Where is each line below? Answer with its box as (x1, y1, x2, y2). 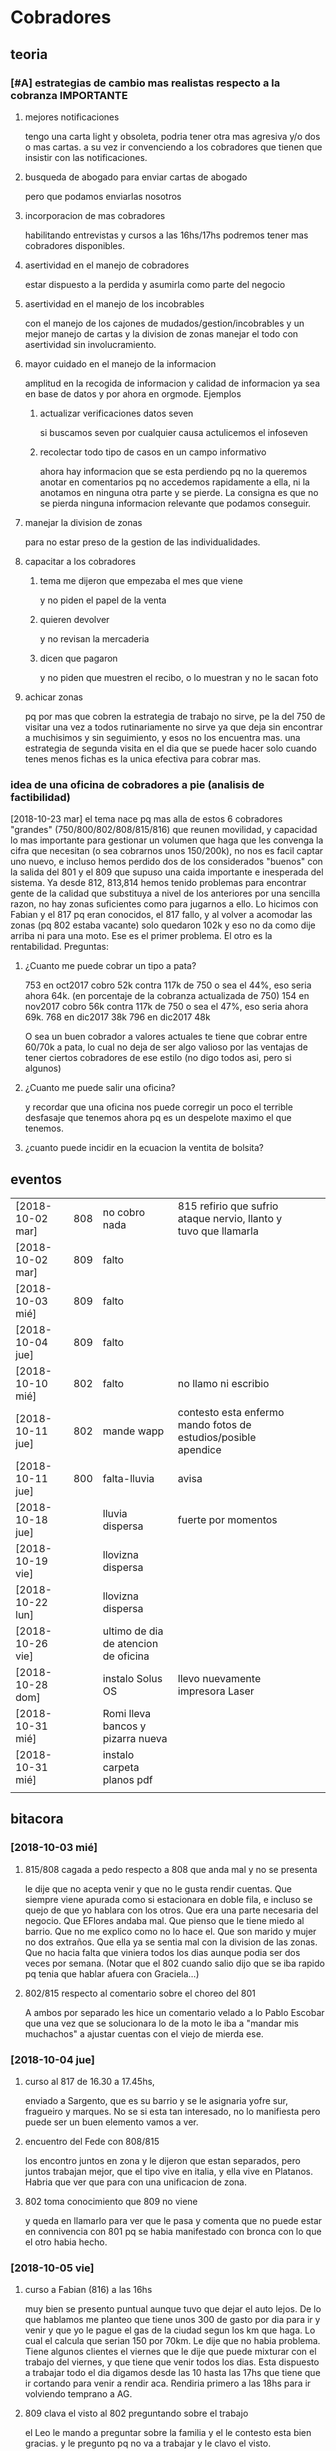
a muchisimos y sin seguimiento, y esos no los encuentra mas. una (24, 731, 301, 743)
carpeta (102, 1760, 140, 1774)
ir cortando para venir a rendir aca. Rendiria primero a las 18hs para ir (24, 2377, 312, 2390)
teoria (10, 46, 48, 63)
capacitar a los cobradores (24, 555, 137, 567)
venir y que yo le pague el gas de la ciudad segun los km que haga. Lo (24, 2324, 316, 2336)
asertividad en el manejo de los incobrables (24, 297, 205, 310)
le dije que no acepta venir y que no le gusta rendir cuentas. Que (24, 1882, 292, 1895)
